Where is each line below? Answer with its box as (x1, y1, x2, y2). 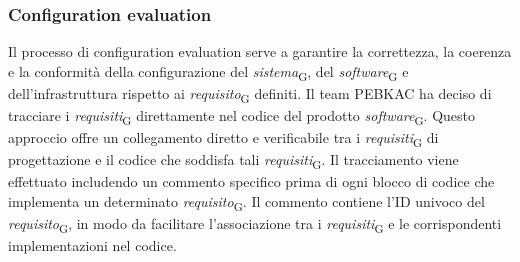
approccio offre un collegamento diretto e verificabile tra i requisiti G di (8, 127, 439, 150)
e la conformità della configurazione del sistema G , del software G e (8, 60, 409, 84)
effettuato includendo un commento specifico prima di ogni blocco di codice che (8, 171, 495, 192)
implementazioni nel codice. (8, 235, 177, 256)
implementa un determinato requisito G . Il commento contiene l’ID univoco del (8, 191, 485, 214)
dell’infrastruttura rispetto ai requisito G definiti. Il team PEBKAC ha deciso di (8, 82, 492, 106)
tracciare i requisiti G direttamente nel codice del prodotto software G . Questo (8, 105, 476, 128)
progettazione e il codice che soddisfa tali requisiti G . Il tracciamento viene (8, 149, 459, 173)
